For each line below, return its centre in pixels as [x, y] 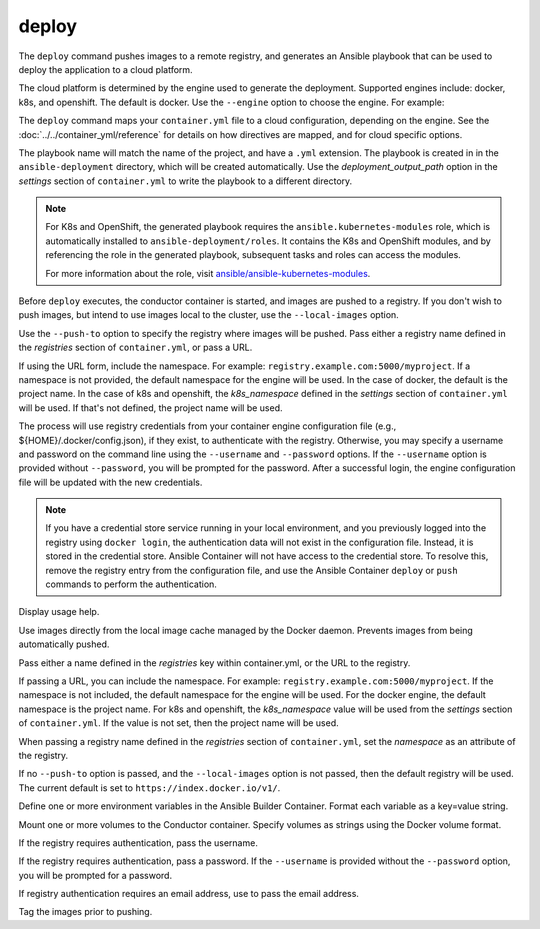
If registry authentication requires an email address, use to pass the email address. [189, 894]
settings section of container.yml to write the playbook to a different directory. [185, 181]
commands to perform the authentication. [131, 584]
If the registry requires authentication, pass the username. [138, 842]
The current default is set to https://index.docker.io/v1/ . [149, 787]
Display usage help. [59, 612]
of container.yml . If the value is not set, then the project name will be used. [178, 723]
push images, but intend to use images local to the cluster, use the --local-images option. [208, 315]
